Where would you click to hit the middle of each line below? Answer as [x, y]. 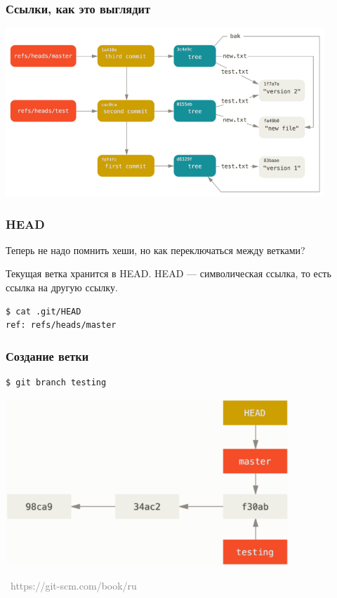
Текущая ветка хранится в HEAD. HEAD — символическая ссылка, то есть [168, 273]
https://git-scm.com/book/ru [73, 585]
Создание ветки [47, 356]
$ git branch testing [56, 383]
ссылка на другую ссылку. [62, 287]
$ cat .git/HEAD [44, 311]
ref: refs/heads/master [61, 325]
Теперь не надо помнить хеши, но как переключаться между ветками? [156, 250]
